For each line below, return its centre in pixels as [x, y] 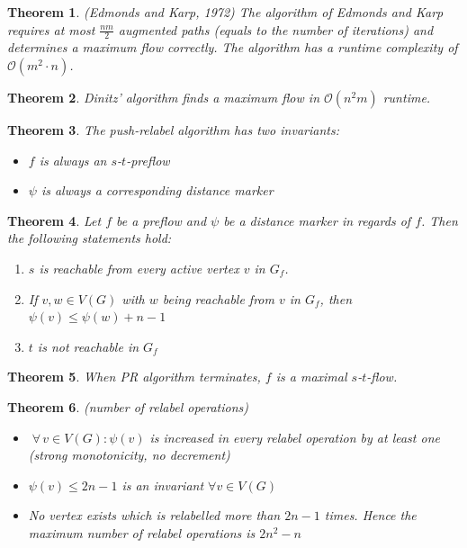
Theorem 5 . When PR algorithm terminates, [134, 377]
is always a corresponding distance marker [157, 190]
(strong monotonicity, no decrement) [129, 455]
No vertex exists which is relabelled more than [154, 515]
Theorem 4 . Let [54, 220]
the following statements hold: [90, 238]
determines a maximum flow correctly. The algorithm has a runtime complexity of [233, 47]
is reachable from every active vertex [139, 268]
